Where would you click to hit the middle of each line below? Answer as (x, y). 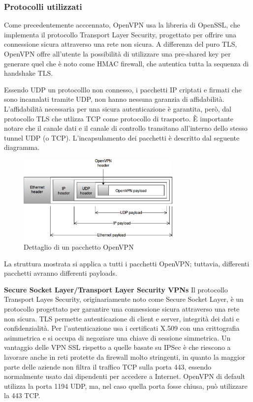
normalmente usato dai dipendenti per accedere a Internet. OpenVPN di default (125, 376)
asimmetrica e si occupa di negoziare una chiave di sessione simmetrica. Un (117, 337)
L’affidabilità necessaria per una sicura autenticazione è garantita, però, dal (118, 108)
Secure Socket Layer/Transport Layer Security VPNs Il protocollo (116, 289)
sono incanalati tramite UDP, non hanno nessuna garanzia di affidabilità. (114, 99)
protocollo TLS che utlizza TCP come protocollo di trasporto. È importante (119, 118)
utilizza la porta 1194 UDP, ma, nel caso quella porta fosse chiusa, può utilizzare (126, 386)
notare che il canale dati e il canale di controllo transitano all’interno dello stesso (126, 128)
